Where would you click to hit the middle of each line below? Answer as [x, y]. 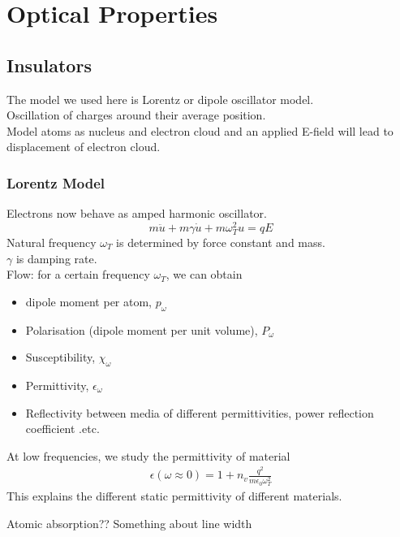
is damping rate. [56, 258]
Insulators [49, 65]
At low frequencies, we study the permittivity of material [148, 455]
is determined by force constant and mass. [221, 242]
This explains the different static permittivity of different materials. [174, 496]
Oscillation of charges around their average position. [136, 115]
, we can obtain [204, 274]
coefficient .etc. [62, 429]
